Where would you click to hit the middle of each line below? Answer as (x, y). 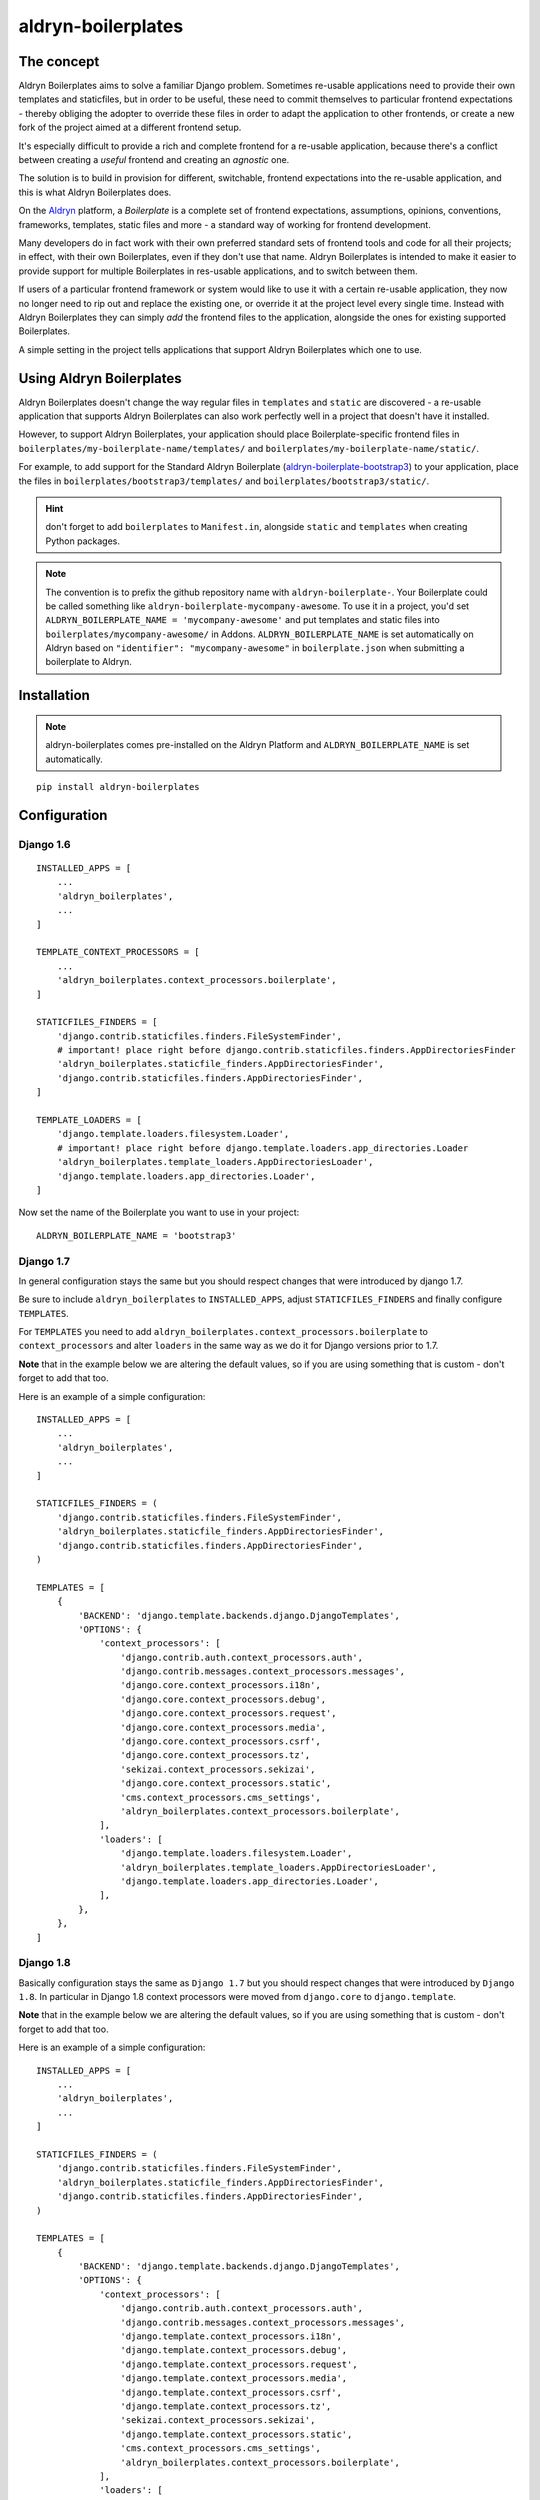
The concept (59, 61)
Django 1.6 (44, 844)
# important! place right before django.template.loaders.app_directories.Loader (262, 1148)
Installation (54, 695)
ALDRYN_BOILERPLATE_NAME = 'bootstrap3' (136, 1235)
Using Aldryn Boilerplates (100, 378)
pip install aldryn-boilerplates (118, 787)
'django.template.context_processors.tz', (226, 2406)
